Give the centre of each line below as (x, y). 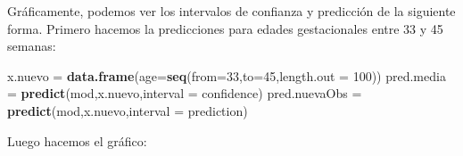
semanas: (32, 46)
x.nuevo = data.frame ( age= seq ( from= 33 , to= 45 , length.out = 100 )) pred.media (227, 75)
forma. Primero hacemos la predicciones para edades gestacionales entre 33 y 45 (225, 28)
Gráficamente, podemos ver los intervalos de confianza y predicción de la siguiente (231, 11)
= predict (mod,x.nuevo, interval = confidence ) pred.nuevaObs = (185, 93)
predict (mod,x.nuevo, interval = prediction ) (128, 110)
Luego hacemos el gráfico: (77, 140)
